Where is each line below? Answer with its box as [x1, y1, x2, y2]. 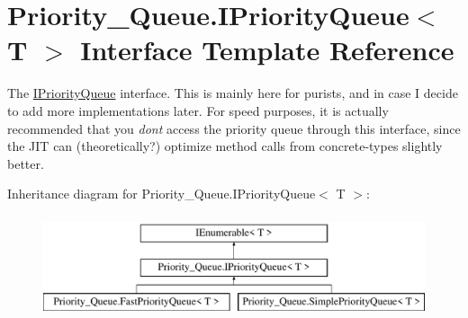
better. [7, 154, 44, 172]
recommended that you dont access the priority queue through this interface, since [7, 119, 461, 137]
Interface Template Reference [80, 31, 454, 68]
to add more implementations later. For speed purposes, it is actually [7, 101, 389, 119]
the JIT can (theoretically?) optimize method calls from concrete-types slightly [7, 137, 443, 155]
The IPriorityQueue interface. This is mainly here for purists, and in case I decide [7, 84, 458, 102]
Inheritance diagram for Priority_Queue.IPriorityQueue [7, 184, 316, 203]
